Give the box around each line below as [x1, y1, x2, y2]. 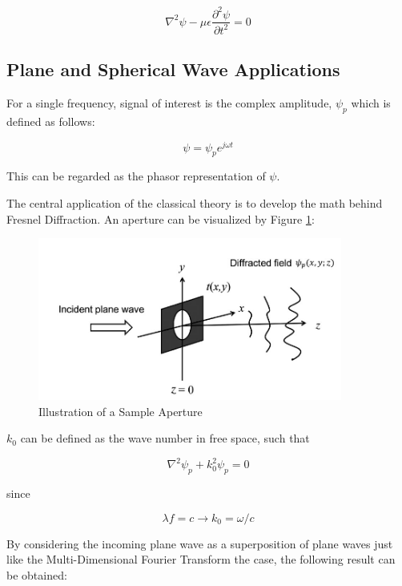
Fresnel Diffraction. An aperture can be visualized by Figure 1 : [6, 210, 315, 227]
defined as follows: [6, 112, 95, 129]
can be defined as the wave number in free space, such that [20, 430, 310, 447]
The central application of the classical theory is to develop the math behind [6, 194, 383, 211]
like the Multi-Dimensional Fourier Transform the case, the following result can [6, 551, 396, 568]
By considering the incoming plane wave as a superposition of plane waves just [6, 535, 393, 552]
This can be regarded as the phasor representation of [6, 168, 266, 184]
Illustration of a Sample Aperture [38, 402, 203, 419]
